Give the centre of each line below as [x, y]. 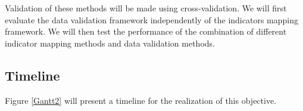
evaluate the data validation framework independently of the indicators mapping [151, 19]
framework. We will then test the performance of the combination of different [146, 31]
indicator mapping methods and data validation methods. [110, 43]
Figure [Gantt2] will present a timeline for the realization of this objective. [141, 100]
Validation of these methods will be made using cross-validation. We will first [146, 8]
